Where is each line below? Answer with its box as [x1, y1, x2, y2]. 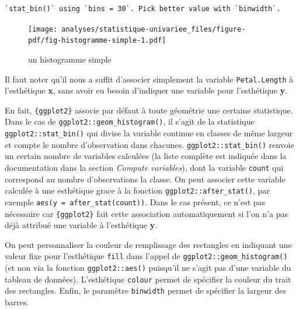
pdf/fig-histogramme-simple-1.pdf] [28, 36, 166, 45]
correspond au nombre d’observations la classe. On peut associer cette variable [5, 173, 286, 185]
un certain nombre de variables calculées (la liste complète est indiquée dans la [5, 150, 287, 162]
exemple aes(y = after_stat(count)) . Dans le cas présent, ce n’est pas [5, 195, 266, 208]
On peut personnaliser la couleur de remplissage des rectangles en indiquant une [5, 238, 292, 250]
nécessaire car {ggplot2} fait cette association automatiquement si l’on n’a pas [5, 207, 288, 219]
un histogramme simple [28, 53, 112, 65]
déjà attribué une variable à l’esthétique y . [5, 219, 158, 231]
